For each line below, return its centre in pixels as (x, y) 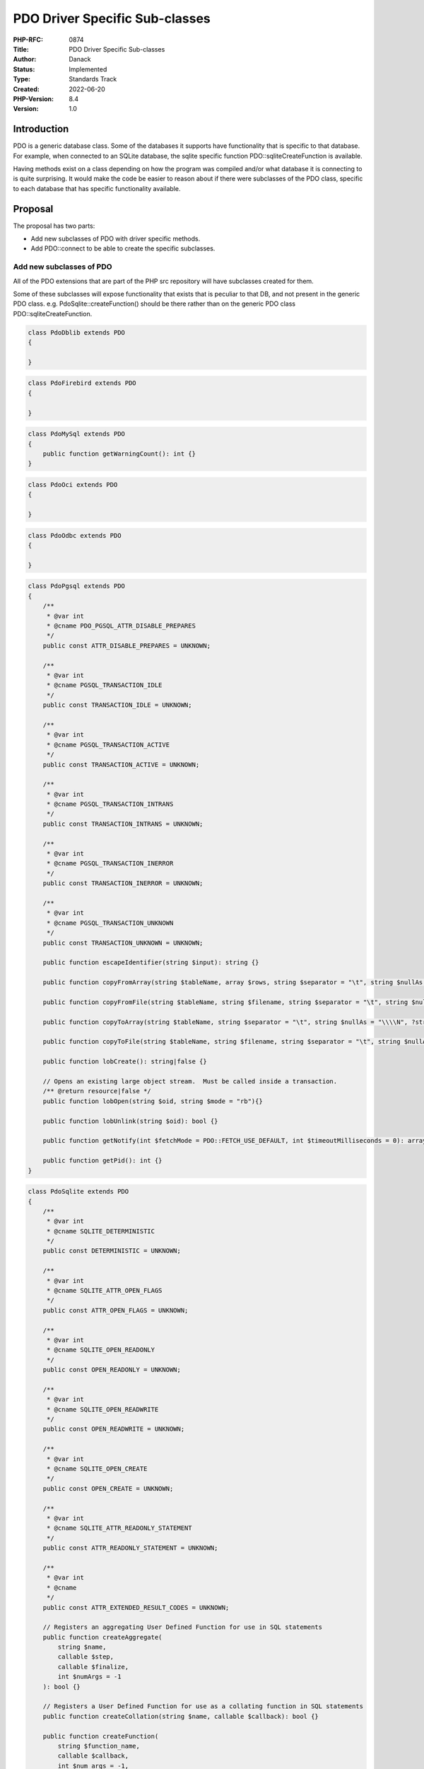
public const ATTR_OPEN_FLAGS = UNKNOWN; (116, 1310)
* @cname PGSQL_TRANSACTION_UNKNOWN (110, 923)
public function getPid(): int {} (102, 1161)
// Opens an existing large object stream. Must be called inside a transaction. (190, 1082)
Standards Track (93, 79)
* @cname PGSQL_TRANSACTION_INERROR (110, 864)
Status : (24, 69)
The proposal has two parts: (54, 226)
